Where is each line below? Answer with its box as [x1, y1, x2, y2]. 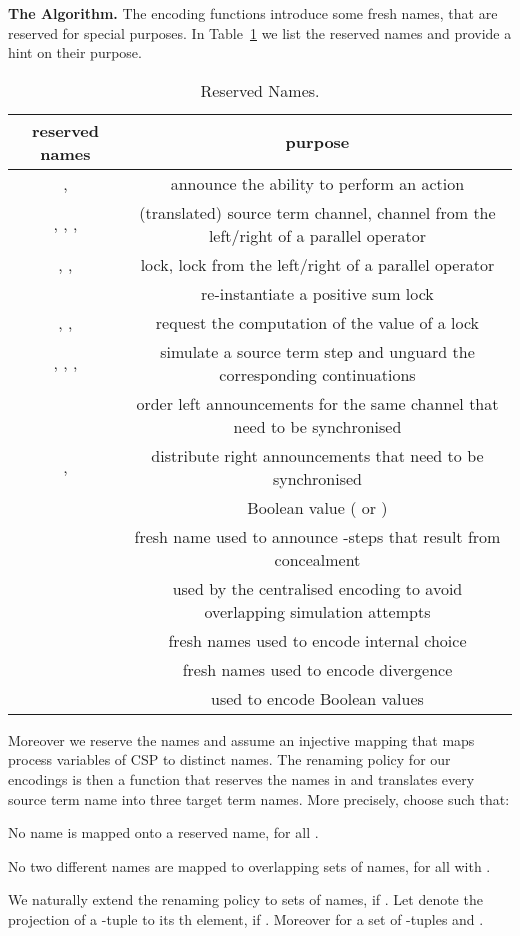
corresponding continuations [219, 362, 416, 386]
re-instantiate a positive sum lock [201, 281, 434, 305]
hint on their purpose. [8, 42, 142, 63]
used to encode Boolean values [211, 686, 424, 710]
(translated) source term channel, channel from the [139, 200, 496, 224]
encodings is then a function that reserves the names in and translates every [8, 768, 475, 789]
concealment [274, 547, 361, 571]
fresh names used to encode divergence [182, 657, 453, 681]
